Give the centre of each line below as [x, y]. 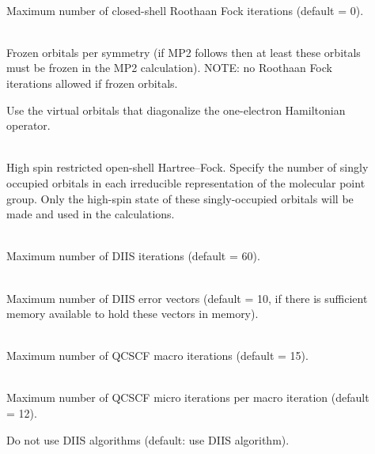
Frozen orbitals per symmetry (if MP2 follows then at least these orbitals [184, 52]
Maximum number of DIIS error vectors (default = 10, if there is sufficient [187, 298]
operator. [28, 125]
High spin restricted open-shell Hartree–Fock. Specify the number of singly [187, 167]
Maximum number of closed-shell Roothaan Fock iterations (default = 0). [185, 10]
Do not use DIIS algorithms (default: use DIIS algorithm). [148, 439]
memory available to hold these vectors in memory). [133, 314]
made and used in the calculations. [91, 214]
